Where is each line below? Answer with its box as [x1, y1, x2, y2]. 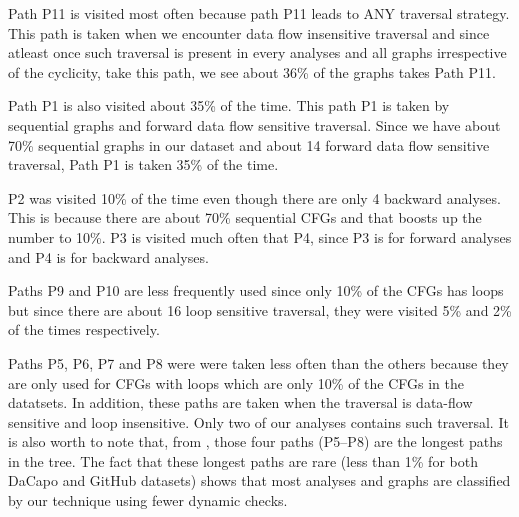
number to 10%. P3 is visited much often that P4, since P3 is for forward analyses [8, 226, 512, 247]
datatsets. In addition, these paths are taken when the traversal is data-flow [8, 392, 473, 413]
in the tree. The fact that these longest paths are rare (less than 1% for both [8, 450, 478, 471]
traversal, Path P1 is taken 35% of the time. [8, 154, 279, 175]
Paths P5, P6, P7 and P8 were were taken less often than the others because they [8, 352, 509, 373]
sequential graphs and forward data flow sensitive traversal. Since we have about [8, 114, 501, 135]
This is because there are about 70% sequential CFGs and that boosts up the [8, 207, 482, 228]
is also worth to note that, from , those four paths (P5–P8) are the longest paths [8, 431, 503, 452]
